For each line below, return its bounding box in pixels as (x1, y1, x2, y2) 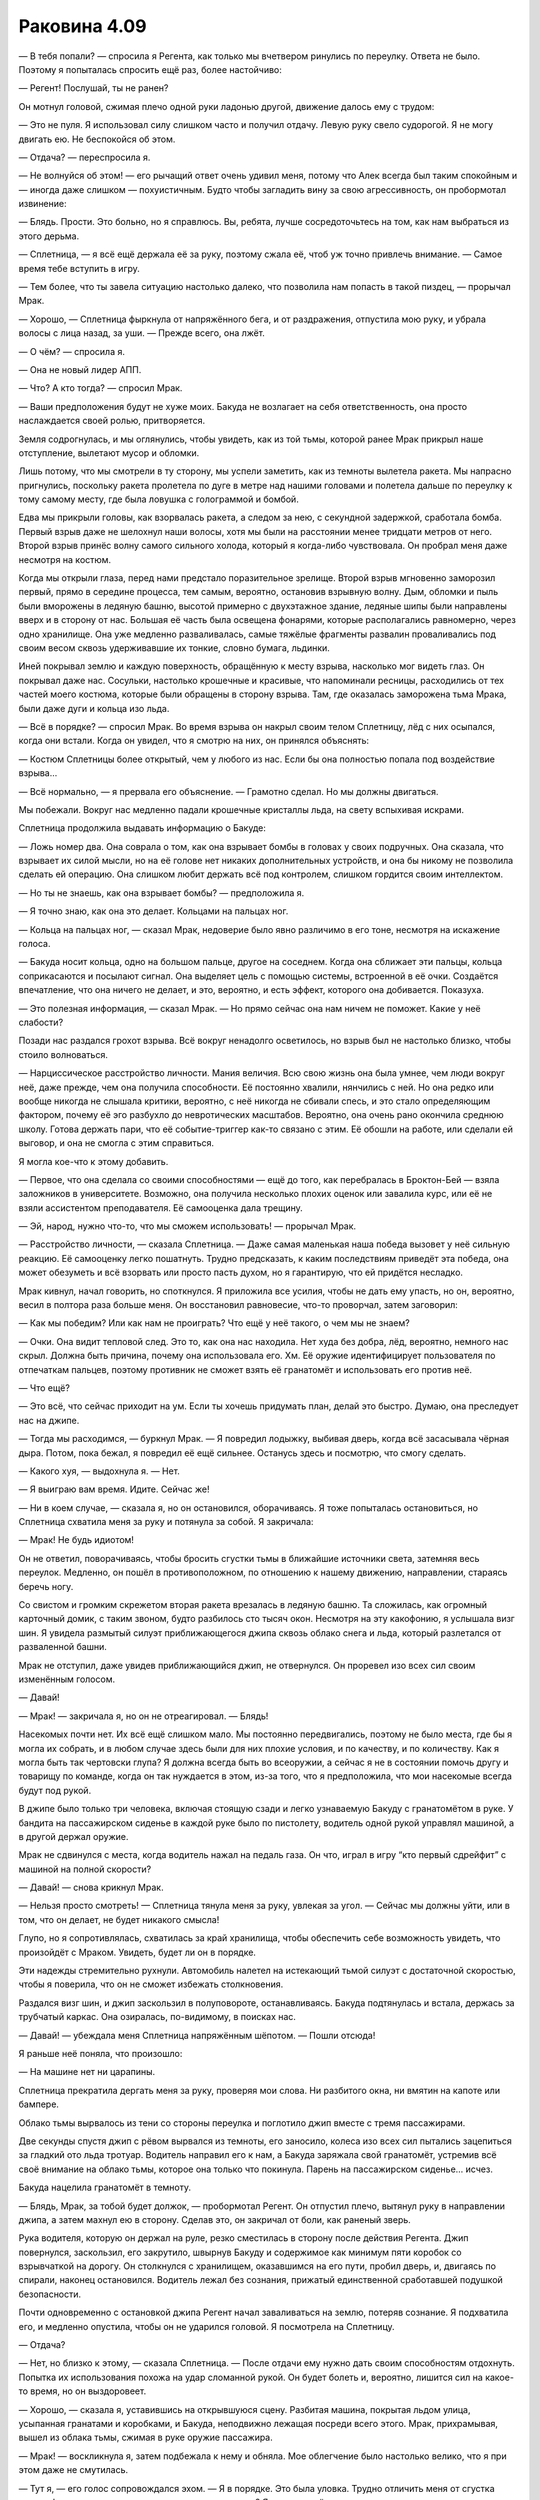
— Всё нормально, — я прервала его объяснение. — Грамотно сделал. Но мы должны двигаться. (18, 785, 439, 797)
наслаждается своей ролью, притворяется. (18, 415, 205, 427)
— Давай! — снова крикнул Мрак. (18, 1881, 164, 1894)
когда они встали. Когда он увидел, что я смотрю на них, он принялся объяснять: (18, 735, 370, 747)
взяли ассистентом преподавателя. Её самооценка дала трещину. (18, 1201, 304, 1214)
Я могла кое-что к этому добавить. (18, 1155, 169, 1167)
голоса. (18, 938, 51, 950)
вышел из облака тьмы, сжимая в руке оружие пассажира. (18, 2431, 274, 2444)
